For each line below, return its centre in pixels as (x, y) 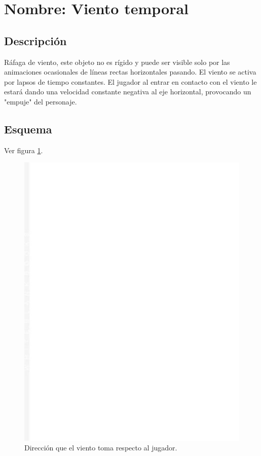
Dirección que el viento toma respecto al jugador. (101, 448)
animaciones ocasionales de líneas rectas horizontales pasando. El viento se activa (130, 72)
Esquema (28, 129)
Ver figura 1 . (24, 150)
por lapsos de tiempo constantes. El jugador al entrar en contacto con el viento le (130, 81)
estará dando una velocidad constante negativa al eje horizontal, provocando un (128, 92)
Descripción (35, 40)
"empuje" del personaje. (41, 101)
